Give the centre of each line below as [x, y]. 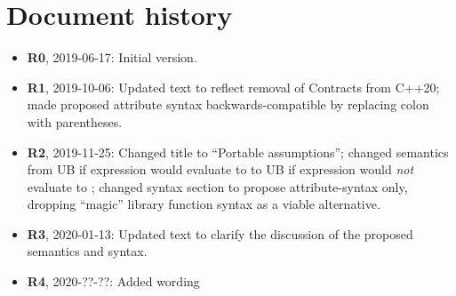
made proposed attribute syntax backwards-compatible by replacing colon [228, 104]
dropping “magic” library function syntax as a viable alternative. [204, 204]
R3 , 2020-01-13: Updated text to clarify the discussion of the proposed [220, 233]
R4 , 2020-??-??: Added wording [113, 281]
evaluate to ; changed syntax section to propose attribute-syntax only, [217, 186]
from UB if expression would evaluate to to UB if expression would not [220, 169]
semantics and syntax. [87, 251]
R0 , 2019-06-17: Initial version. [112, 57]
